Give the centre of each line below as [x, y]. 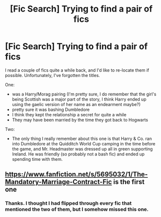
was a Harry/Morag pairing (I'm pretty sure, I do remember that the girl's [84, 94]
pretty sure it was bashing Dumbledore [51, 109]
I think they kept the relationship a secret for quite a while [69, 114]
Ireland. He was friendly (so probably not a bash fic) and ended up [78, 154]
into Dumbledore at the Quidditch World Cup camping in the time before [84, 143]
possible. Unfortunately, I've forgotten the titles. [52, 75]
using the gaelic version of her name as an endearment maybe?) [76, 104]
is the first [129, 182]
